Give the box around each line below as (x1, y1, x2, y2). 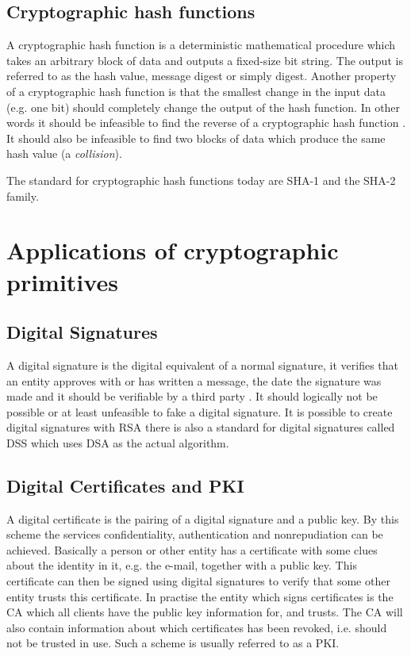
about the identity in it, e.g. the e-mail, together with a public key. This (6, 557, 357, 574)
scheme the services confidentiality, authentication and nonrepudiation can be (6, 526, 383, 543)
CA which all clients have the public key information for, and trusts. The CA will (6, 604, 403, 620)
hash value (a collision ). (6, 145, 122, 162)
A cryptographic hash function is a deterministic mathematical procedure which (6, 36, 396, 53)
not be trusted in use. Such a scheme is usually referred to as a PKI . (6, 635, 340, 651)
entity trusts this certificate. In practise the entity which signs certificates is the (6, 588, 394, 604)
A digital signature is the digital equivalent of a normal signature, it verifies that (6, 356, 398, 373)
